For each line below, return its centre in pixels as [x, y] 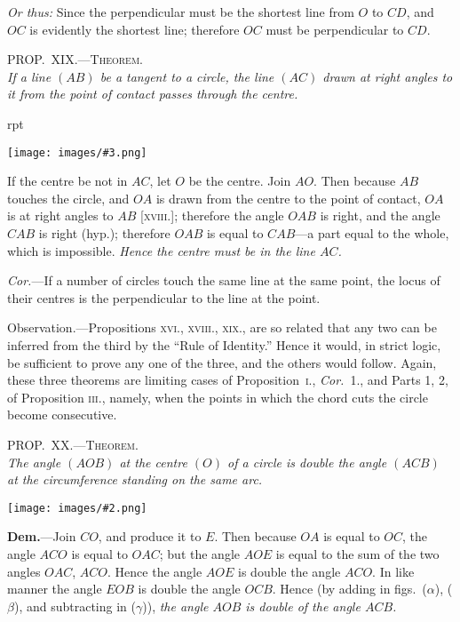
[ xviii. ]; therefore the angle [212, 215]
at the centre [153, 462]
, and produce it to [150, 536]
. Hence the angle [155, 571]
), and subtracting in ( [75, 606]
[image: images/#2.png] [77, 508]
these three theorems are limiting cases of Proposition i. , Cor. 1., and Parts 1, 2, [228, 380]
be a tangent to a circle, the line [187, 76]
